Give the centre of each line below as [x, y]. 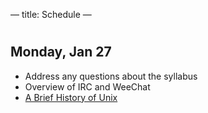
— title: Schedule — [51, 14]
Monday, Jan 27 [61, 52]
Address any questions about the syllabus [111, 76]
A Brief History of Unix [71, 97]
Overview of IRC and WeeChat [87, 86]
